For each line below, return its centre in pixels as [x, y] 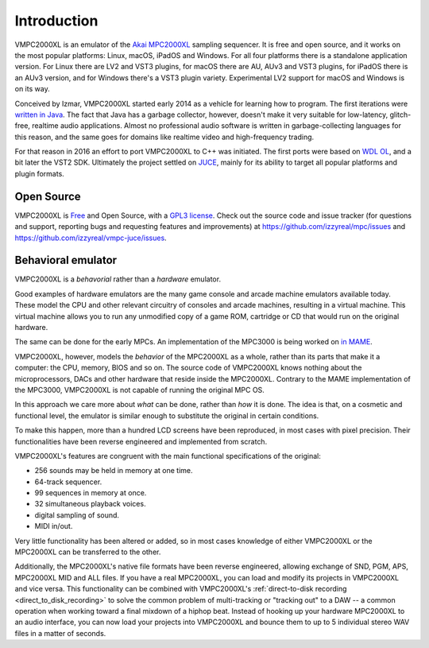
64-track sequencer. [68, 482]
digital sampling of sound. [77, 515]
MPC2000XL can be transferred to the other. [88, 552]
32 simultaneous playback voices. [90, 504]
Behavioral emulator [66, 260]
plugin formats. [40, 173]
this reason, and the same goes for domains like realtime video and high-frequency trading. [164, 137]
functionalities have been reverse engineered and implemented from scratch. [141, 441]
